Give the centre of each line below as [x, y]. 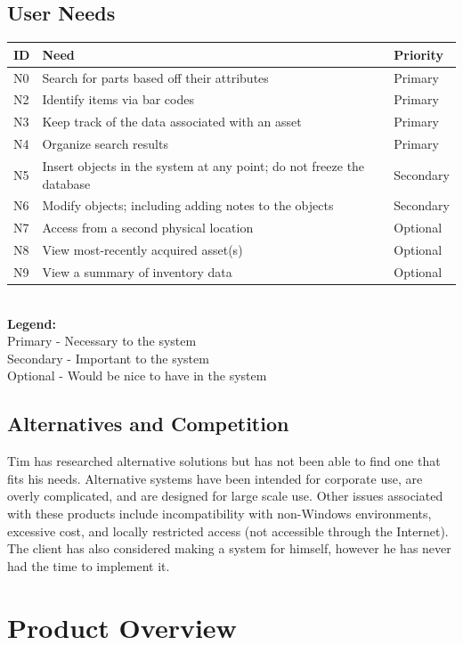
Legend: [32, 323]
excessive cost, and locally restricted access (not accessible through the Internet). [228, 531]
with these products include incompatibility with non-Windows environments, [219, 513]
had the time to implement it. [89, 565]
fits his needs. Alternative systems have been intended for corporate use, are [215, 478]
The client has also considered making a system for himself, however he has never [229, 548]
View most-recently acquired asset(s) [142, 250]
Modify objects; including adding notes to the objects [188, 205]
